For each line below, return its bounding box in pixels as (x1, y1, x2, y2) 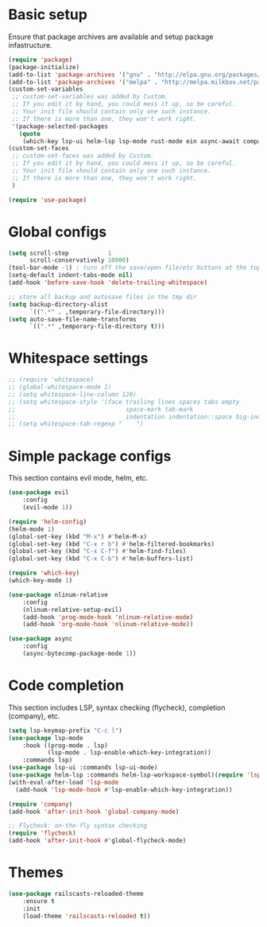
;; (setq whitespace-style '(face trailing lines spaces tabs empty (8, 398, 240, 406)
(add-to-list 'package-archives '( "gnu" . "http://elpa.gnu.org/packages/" (8, 70, 265, 79)
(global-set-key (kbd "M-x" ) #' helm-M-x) (8, 532, 148, 540)
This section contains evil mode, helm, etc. (8, 473, 149, 483)
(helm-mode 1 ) (8, 525, 56, 533)
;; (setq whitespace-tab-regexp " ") (8, 420, 145, 428)
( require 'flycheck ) (8, 829, 77, 837)
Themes (8, 863, 64, 882)
